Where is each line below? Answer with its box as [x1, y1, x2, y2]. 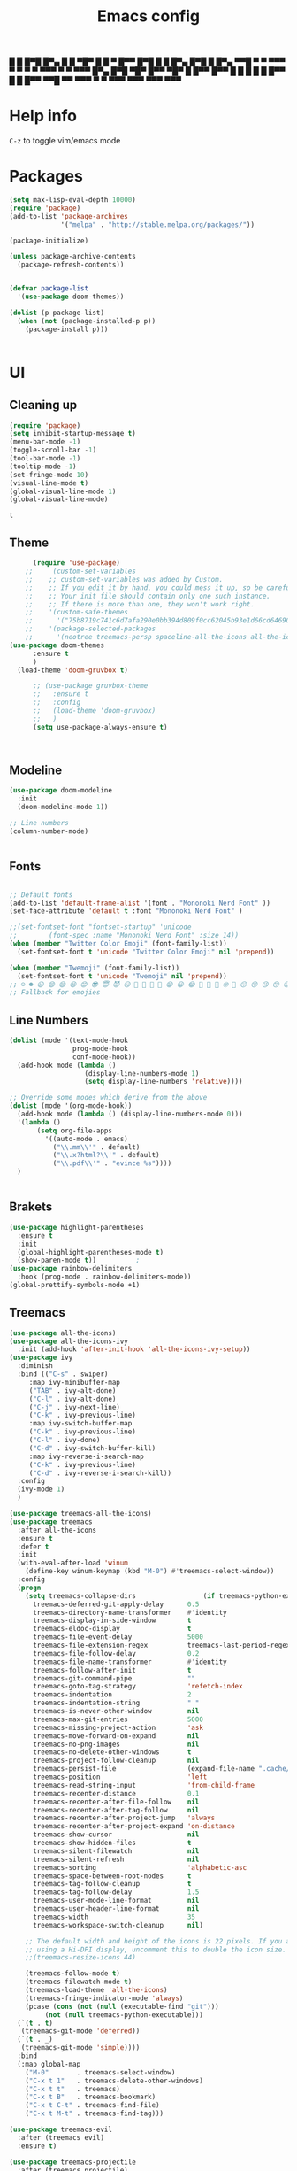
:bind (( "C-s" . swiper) [17, 1370, 109, 1379]
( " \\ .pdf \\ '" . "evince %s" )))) [52, 1159, 172, 1168]
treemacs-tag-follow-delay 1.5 [32, 1888, 200, 1897]
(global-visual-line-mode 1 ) [9, 487, 117, 496]
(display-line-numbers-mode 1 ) [84, 1069, 200, 1078]
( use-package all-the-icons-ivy [9, 1337, 128, 1346]
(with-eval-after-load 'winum [17, 1558, 128, 1568]
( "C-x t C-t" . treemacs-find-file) [25, 2101, 161, 2110]
